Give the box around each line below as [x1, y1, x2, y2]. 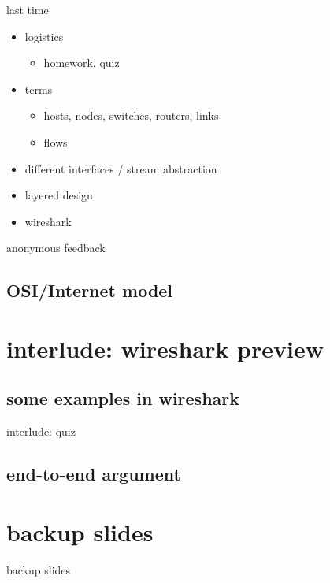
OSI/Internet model [6, 278, 173, 303]
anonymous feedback [6, 240, 106, 256]
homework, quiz [43, 54, 120, 71]
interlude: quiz [6, 423, 76, 440]
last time [6, 2, 49, 17]
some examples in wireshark [6, 386, 239, 410]
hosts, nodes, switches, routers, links [43, 107, 219, 124]
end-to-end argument [6, 462, 181, 486]
